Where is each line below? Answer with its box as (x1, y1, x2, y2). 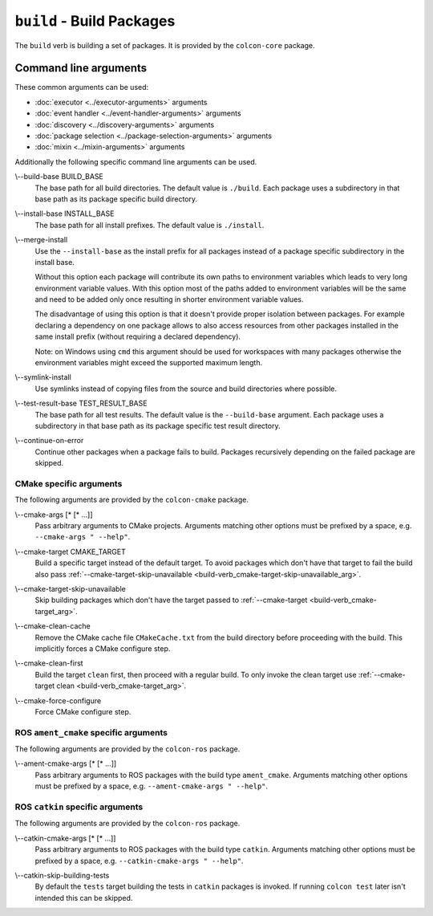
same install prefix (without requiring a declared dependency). (34, 332, 241, 341)
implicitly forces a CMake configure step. (34, 644, 171, 653)
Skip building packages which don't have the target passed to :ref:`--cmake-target (34, 595, 308, 605)
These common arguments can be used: (14, 83, 149, 92)
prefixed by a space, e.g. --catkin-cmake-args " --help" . (34, 856, 244, 865)
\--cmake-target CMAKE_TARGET (14, 547, 126, 556)
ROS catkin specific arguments (14, 801, 144, 812)
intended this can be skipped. (34, 893, 133, 902)
